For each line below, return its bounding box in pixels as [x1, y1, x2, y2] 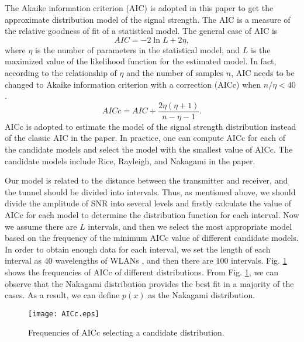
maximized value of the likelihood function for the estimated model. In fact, [5, 55, 277, 67]
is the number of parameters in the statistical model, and [35, 43, 240, 56]
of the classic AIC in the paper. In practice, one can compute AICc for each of [5, 132, 286, 144]
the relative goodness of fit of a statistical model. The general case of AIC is [5, 25, 278, 37]
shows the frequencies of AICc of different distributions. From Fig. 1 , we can [5, 265, 278, 278]
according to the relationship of [5, 66, 117, 78]
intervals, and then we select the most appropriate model [88, 220, 292, 232]
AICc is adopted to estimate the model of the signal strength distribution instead [5, 120, 296, 132]
